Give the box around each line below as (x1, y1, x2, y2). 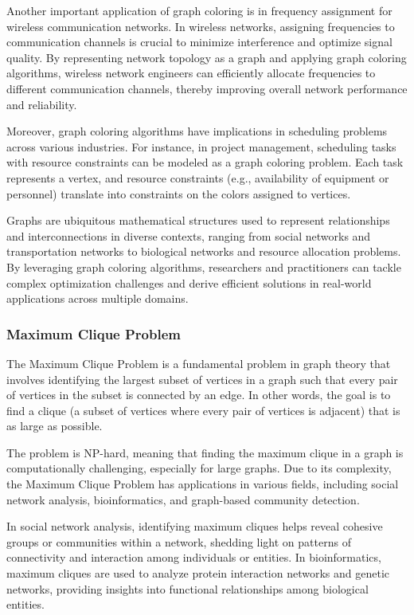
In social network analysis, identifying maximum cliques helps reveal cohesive (6, 518, 383, 535)
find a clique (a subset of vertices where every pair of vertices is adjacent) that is (6, 402, 400, 418)
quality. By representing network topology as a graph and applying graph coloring (6, 49, 407, 65)
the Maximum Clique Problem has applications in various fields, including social (6, 476, 399, 492)
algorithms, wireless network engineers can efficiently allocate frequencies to (6, 65, 376, 81)
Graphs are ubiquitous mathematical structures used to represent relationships (6, 212, 390, 229)
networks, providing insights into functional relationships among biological (6, 580, 369, 597)
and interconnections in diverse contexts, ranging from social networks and (6, 227, 371, 244)
